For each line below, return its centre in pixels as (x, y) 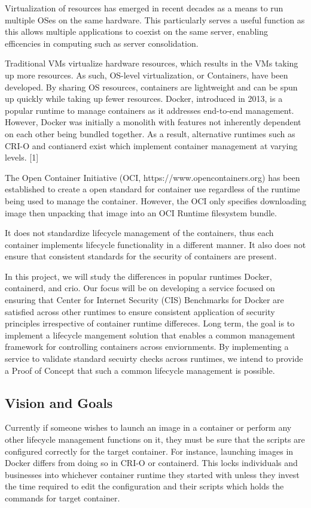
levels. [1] (22, 157)
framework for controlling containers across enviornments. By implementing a (147, 347)
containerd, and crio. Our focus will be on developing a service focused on (140, 288)
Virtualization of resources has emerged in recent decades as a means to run (144, 8)
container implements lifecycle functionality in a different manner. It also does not (155, 244)
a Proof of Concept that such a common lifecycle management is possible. (140, 370)
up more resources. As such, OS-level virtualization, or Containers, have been (147, 75)
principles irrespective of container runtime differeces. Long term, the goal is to (150, 323)
